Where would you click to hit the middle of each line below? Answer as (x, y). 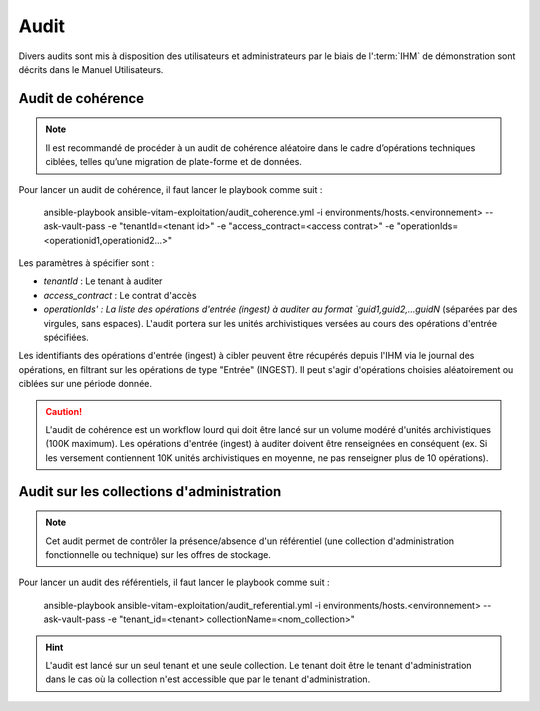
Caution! (64, 411)
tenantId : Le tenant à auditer (103, 281)
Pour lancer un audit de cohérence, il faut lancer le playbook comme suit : (170, 189)
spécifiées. (66, 337)
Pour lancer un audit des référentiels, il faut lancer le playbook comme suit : (174, 582)
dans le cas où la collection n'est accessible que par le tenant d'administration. (208, 679)
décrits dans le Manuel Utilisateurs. (91, 69)
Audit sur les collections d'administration (150, 491)
